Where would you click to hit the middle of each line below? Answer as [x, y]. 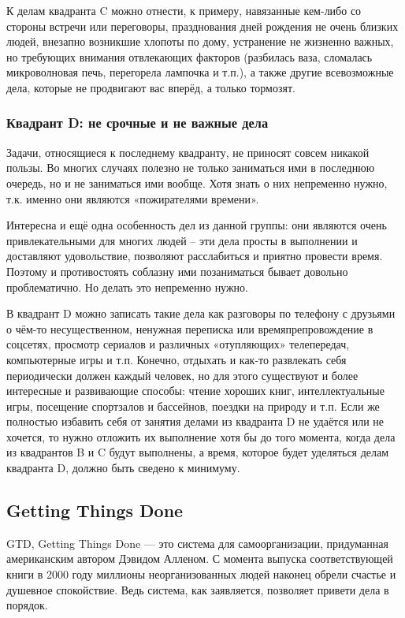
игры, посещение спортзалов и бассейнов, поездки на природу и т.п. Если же [193, 406]
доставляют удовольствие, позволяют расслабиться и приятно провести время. [195, 256]
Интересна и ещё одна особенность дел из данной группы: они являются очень [197, 225]
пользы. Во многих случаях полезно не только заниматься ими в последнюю [191, 168]
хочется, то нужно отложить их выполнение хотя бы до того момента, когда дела [201, 436]
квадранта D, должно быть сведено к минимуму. [123, 468]
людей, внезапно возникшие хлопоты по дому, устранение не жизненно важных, [200, 41]
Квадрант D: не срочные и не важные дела [137, 123]
